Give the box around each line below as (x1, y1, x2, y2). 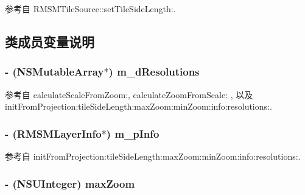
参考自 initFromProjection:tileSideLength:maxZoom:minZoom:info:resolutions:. (5, 150, 301, 162)
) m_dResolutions (108, 64, 200, 79)
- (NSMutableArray (5, 64, 104, 79)
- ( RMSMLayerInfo (5, 126, 102, 141)
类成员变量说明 (5, 32, 94, 51)
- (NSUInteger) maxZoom (5, 175, 135, 191)
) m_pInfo (106, 126, 160, 141)
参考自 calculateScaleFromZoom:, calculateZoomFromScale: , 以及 (5, 88, 253, 101)
